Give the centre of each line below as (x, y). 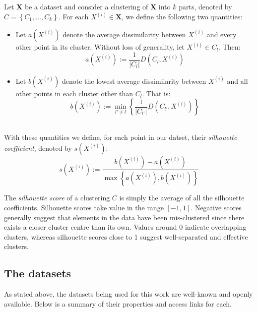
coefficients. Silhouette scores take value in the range (84, 207)
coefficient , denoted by (38, 148)
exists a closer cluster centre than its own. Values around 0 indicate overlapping (125, 227)
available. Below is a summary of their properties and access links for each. (118, 303)
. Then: (229, 47)
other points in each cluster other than (74, 93)
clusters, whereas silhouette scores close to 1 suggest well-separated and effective (126, 236)
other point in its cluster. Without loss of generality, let (100, 47)
